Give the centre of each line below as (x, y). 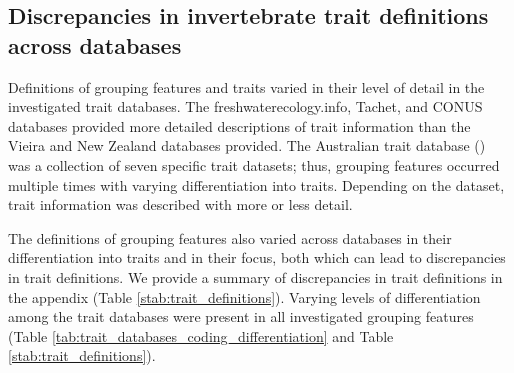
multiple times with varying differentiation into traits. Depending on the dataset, (256, 184)
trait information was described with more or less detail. (180, 204)
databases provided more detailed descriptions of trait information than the (239, 125)
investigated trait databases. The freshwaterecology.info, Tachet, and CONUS (245, 106)
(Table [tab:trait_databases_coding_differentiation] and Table (201, 335)
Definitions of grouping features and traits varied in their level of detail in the (246, 86)
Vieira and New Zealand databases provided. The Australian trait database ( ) (247, 145)
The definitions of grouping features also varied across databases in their (230, 237)
